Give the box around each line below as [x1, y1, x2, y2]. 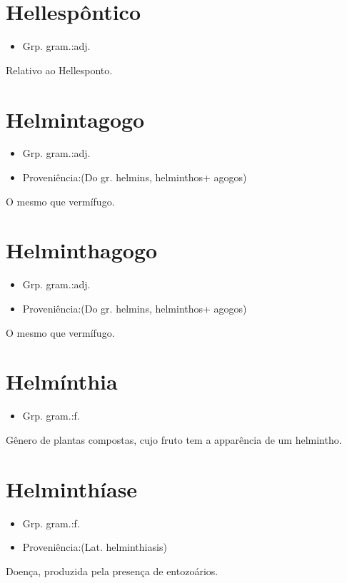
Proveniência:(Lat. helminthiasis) [22, 539, 167, 554]
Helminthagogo [6, 235, 158, 265]
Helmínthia [6, 367, 118, 396]
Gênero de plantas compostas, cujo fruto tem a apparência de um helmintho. [6, 432, 342, 447]
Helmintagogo [6, 104, 145, 133]
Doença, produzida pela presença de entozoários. [6, 563, 218, 578]
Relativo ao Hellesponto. [6, 62, 113, 77]
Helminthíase [6, 474, 138, 503]
